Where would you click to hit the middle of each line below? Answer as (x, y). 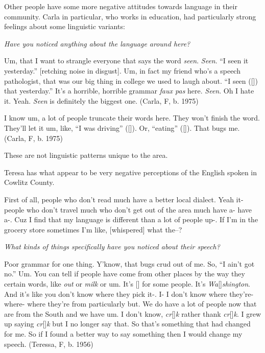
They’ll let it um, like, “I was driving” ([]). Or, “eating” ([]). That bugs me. (122, 127)
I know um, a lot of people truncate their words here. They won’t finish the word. (132, 118)
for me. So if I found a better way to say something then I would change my (123, 334)
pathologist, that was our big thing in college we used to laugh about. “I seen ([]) (131, 80)
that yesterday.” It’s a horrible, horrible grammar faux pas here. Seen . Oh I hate (129, 91)
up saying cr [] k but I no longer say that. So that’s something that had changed (127, 324)
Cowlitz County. (29, 182)
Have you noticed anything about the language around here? (97, 43)
